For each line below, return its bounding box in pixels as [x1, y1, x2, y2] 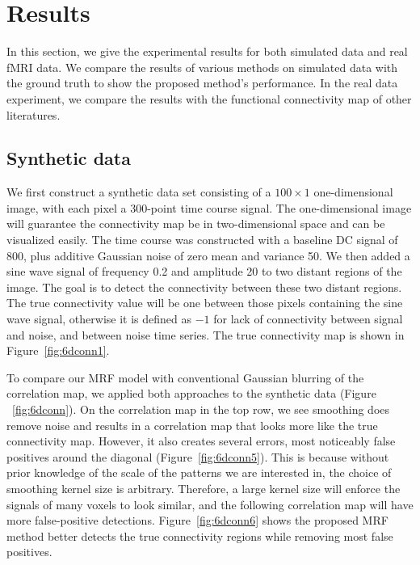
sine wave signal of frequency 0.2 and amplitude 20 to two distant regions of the [6, 263, 402, 280]
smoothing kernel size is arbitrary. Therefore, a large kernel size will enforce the [6, 479, 401, 496]
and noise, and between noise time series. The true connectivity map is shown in [6, 326, 405, 343]
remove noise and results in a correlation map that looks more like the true [6, 416, 378, 433]
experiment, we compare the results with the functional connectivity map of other [6, 90, 412, 107]
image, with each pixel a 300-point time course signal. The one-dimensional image [6, 199, 412, 216]
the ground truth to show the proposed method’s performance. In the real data [6, 74, 398, 91]
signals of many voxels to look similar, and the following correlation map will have [6, 495, 414, 512]
